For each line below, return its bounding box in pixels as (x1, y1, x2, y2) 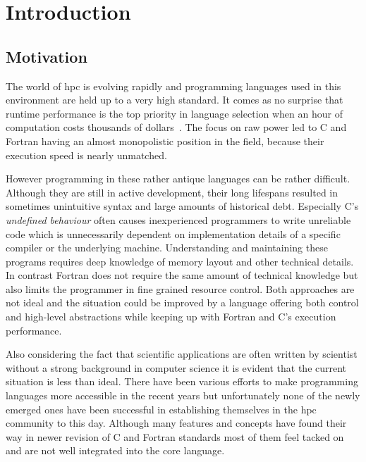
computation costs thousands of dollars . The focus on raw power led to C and (6, 120, 347, 135)
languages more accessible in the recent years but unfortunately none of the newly (6, 388, 360, 403)
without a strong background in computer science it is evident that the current (6, 360, 347, 375)
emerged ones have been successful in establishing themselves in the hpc (6, 401, 317, 416)
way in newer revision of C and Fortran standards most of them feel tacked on (6, 429, 344, 444)
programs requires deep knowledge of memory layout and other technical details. (6, 254, 354, 268)
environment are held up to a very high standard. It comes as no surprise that (6, 92, 343, 107)
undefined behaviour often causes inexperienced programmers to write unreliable (6, 212, 351, 227)
